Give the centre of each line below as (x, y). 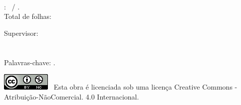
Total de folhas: (28, 16)
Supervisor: (21, 33)
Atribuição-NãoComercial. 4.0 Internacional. (72, 96)
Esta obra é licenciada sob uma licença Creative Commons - (145, 87)
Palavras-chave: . (30, 62)
